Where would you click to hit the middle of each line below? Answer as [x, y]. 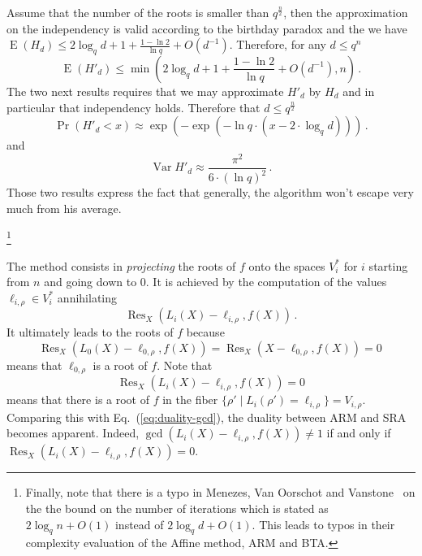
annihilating [87, 297]
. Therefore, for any [278, 44]
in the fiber [190, 400]
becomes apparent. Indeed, [73, 433]
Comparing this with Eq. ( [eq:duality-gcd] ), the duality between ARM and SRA [207, 417]
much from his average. [64, 208]
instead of [139, 524]
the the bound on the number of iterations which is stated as [177, 508]
